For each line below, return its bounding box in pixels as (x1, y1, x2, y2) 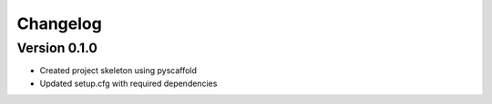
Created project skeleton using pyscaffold (39, 65, 198, 76)
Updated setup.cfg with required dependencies (39, 78, 218, 89)
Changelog (16, 14, 102, 33)
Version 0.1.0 (16, 40, 97, 56)
